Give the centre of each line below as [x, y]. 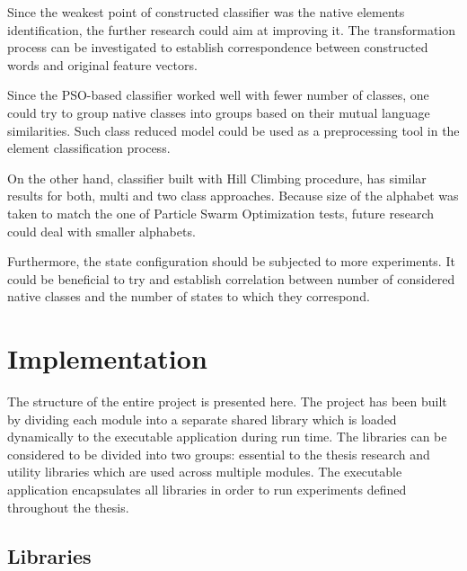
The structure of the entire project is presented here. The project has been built [227, 401]
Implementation [107, 358]
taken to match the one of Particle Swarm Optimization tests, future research [221, 213]
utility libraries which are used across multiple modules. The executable [205, 472]
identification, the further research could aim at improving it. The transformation [232, 29]
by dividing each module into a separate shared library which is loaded [202, 419]
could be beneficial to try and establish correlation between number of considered [231, 278]
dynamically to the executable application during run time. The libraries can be [227, 437]
